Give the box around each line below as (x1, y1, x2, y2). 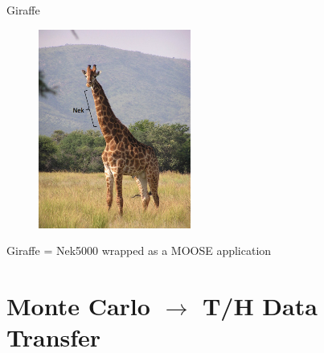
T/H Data (202, 289, 318, 322)
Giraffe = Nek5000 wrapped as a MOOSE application (6, 242, 272, 259)
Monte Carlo (6, 289, 150, 322)
